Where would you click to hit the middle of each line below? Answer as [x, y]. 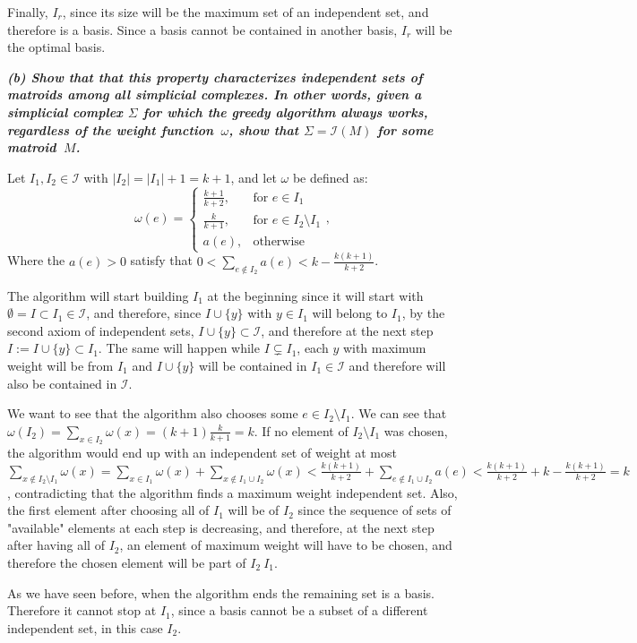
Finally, [28, 12]
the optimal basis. [56, 47]
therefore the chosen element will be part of [127, 562]
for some [405, 129]
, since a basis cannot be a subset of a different [299, 610]
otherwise [279, 242]
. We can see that [399, 413]
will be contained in [253, 365]
